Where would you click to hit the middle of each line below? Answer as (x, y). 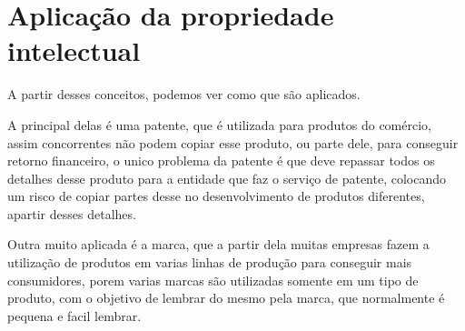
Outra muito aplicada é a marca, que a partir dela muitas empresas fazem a (218, 244)
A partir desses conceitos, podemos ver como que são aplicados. (184, 94)
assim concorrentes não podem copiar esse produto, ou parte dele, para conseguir (233, 142)
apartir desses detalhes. (72, 213)
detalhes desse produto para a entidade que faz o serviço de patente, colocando (227, 178)
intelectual (74, 50)
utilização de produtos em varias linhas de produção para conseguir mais (210, 262)
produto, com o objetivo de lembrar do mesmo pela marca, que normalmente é (226, 298)
